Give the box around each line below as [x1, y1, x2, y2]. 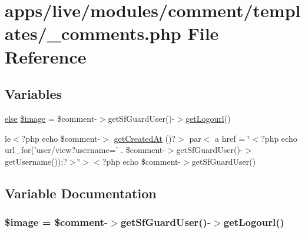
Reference [5, 44, 87, 68]
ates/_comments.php [5, 21, 181, 45]
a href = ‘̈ [215, 132, 250, 144]
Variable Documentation [5, 184, 157, 202]
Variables [5, 85, 62, 103]
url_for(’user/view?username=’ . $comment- [5, 144, 165, 156]
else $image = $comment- [5, 112, 97, 124]
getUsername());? [5, 155, 67, 167]
